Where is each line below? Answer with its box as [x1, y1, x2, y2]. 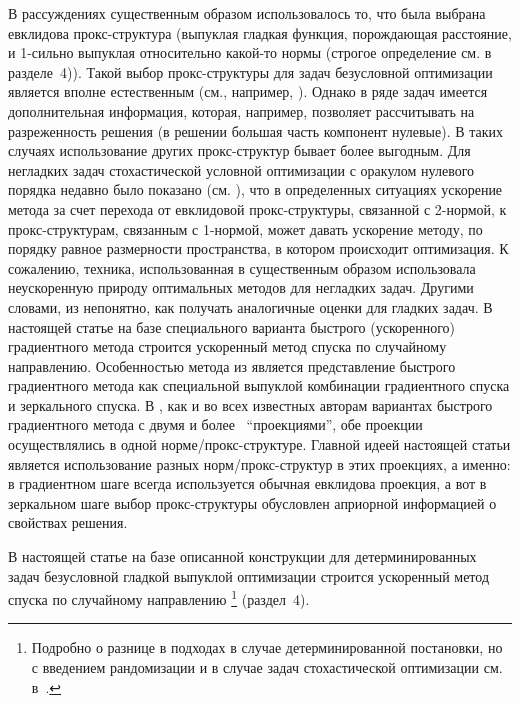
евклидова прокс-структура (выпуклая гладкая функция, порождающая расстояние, [8, 22, 512, 43]
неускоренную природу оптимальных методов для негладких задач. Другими [8, 277, 474, 298]
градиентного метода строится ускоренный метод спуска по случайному [8, 336, 447, 357]
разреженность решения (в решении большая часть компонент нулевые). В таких [8, 120, 504, 141]
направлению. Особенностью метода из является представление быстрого [8, 355, 456, 376]
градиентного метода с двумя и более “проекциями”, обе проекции [8, 414, 423, 435]
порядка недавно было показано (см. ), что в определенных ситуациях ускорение [8, 179, 503, 200]
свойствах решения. [8, 512, 128, 533]
